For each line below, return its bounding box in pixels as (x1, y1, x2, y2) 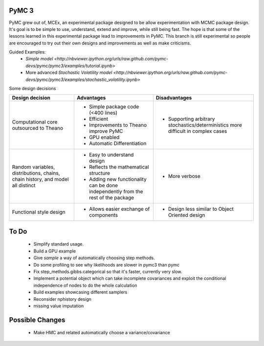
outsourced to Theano (12, 125, 64, 132)
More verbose (168, 173, 200, 180)
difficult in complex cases (168, 128, 227, 135)
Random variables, (12, 164, 55, 171)
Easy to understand (88, 151, 134, 158)
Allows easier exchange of (88, 206, 150, 213)
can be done (88, 182, 118, 189)
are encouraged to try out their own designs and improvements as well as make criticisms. (9, 40, 191, 46)
